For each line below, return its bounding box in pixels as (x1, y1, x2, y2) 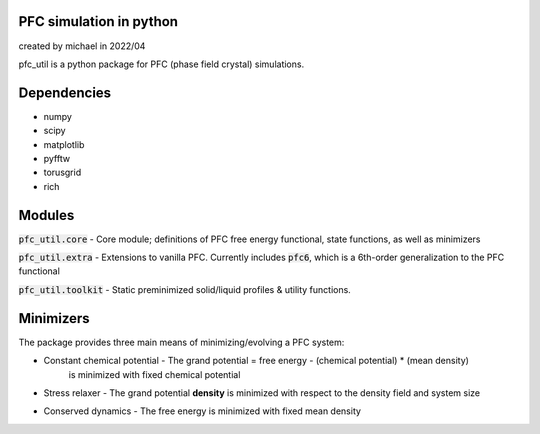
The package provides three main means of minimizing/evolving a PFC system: (18, 336, 345, 348)
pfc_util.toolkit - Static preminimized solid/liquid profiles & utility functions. (18, 283, 352, 295)
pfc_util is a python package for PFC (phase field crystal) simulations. (18, 58, 305, 70)
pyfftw (43, 152, 70, 164)
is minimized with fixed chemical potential (68, 368, 241, 380)
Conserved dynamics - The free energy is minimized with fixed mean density (43, 405, 362, 417)
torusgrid (43, 166, 82, 179)
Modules (18, 206, 75, 224)
